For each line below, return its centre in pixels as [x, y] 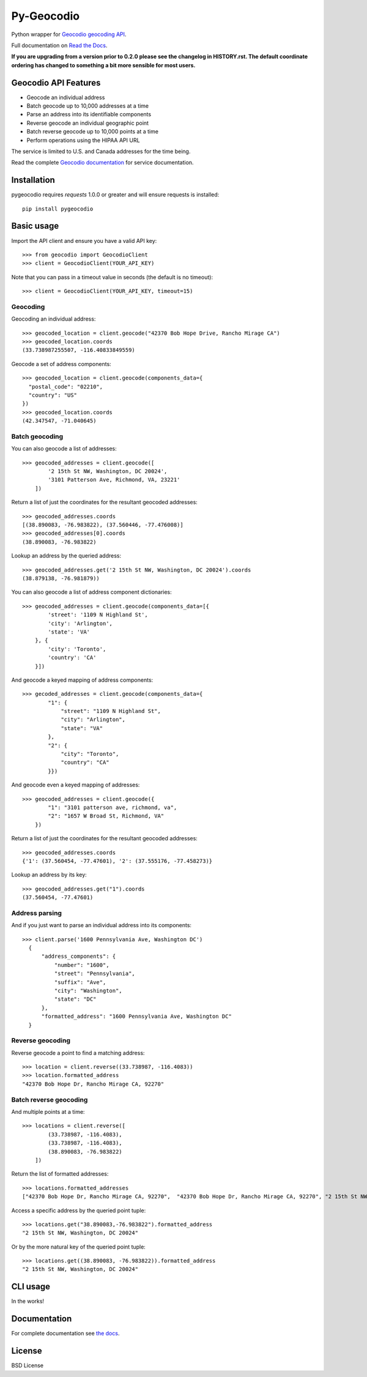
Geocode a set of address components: [61, 364]
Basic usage [35, 226]
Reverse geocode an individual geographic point [88, 123]
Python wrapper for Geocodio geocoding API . [69, 34]
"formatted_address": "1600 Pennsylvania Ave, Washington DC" [136, 1017]
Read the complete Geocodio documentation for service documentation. [102, 163]
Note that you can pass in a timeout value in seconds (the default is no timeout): [112, 277]
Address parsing [37, 913]
